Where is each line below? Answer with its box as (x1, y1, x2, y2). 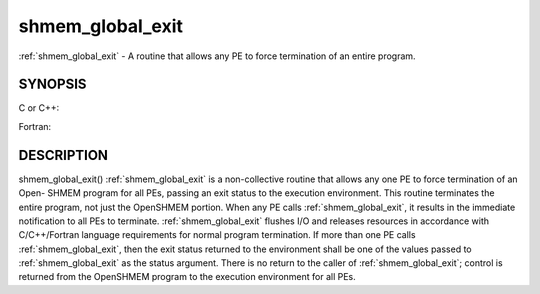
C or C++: (18, 102, 60, 114)
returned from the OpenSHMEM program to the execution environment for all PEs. (18, 271, 356, 283)
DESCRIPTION (18, 146, 109, 164)
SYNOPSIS (18, 76, 87, 93)
